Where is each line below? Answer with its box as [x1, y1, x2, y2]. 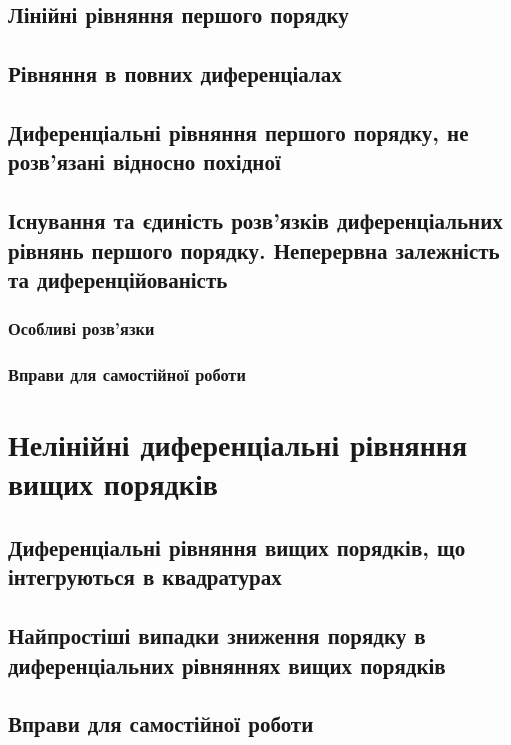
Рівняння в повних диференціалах [8, 58, 342, 89]
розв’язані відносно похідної [8, 146, 281, 177]
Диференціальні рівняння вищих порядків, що [8, 531, 466, 562]
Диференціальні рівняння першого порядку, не [8, 116, 469, 147]
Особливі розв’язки [8, 316, 155, 341]
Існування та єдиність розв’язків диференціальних [8, 205, 503, 236]
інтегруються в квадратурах [8, 561, 282, 592]
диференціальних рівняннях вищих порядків [8, 649, 446, 680]
